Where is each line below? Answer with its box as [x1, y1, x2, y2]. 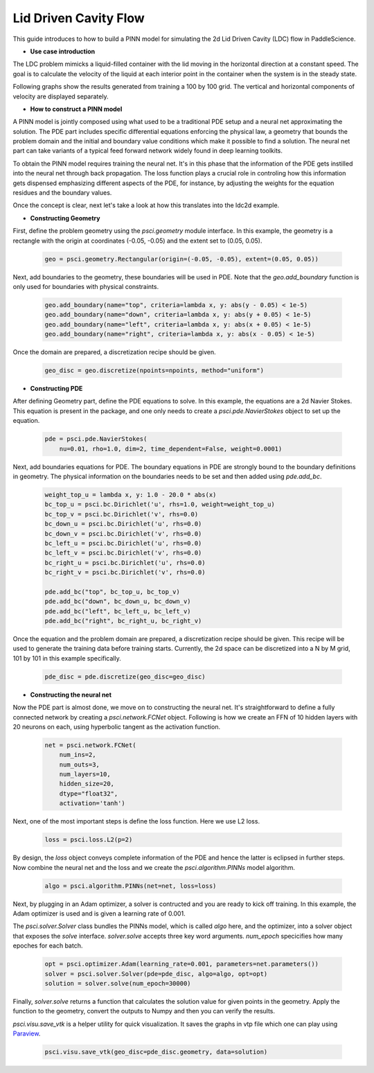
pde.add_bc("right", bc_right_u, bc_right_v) [44, 617, 202, 625]
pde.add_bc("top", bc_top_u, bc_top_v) [44, 588, 180, 595]
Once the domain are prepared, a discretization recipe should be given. [12, 348, 216, 356]
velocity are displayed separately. [12, 92, 109, 101]
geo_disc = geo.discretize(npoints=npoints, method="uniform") [44, 367, 265, 374]
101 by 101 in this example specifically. [12, 654, 121, 662]
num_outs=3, [59, 760, 100, 769]
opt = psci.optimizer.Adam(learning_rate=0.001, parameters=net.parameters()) [44, 960, 319, 968]
